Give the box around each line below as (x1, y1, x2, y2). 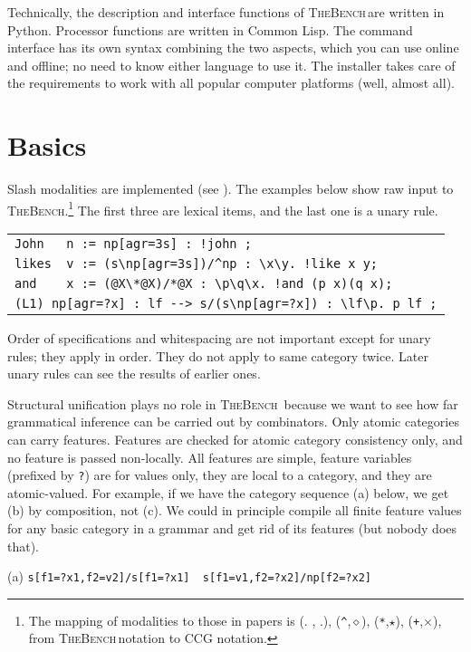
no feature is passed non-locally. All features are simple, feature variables (7, 447, 412, 466)
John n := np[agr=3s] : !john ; (14, 235, 252, 251)
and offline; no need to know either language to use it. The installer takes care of (7, 55, 456, 74)
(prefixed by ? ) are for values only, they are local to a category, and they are (7, 465, 432, 484)
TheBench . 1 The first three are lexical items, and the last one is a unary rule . (7, 197, 438, 219)
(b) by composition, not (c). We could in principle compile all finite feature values (7, 501, 462, 520)
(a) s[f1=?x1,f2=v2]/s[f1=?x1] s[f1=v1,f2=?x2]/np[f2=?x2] (7, 567, 371, 586)
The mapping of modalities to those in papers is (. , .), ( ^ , (28, 610, 351, 629)
